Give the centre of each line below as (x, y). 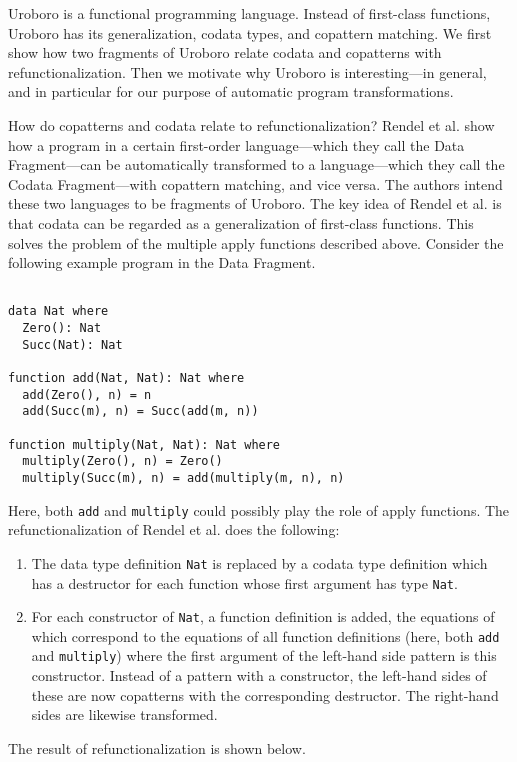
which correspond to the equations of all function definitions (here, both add (265, 635)
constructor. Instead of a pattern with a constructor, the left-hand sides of (259, 675)
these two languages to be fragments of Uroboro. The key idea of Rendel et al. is (255, 203)
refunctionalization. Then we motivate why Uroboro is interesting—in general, (247, 71)
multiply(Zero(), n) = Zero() (122, 461)
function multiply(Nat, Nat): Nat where (144, 444)
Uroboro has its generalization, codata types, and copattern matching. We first (250, 32)
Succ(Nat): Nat (72, 344)
